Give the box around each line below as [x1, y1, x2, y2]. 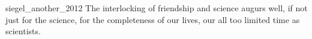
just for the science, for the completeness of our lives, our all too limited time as [5, 13, 300, 25]
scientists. [5, 25, 41, 37]
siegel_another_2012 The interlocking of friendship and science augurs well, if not [5, 2, 308, 14]
